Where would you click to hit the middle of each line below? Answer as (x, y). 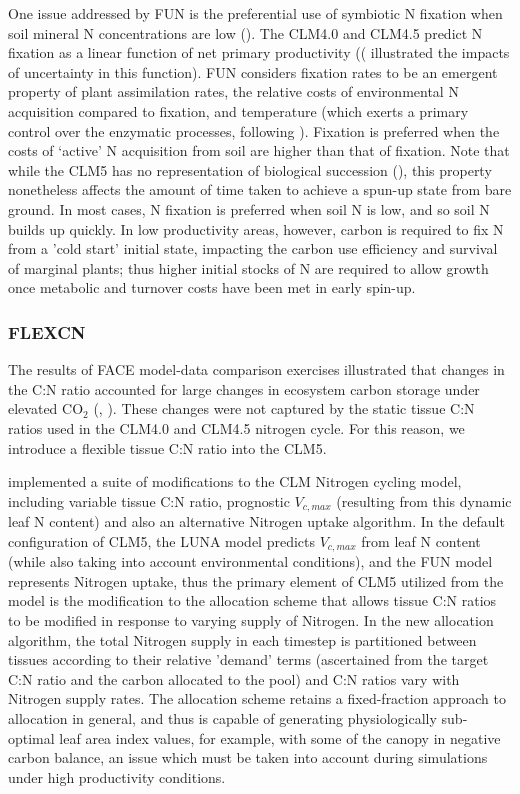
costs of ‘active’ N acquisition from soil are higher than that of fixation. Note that (259, 150)
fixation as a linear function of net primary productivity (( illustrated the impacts (259, 52)
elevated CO (46, 408)
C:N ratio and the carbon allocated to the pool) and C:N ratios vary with (234, 678)
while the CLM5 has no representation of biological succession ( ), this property (250, 169)
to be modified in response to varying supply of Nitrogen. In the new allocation (251, 619)
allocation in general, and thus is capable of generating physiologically (222, 717)
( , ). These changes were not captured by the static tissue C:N (284, 408)
